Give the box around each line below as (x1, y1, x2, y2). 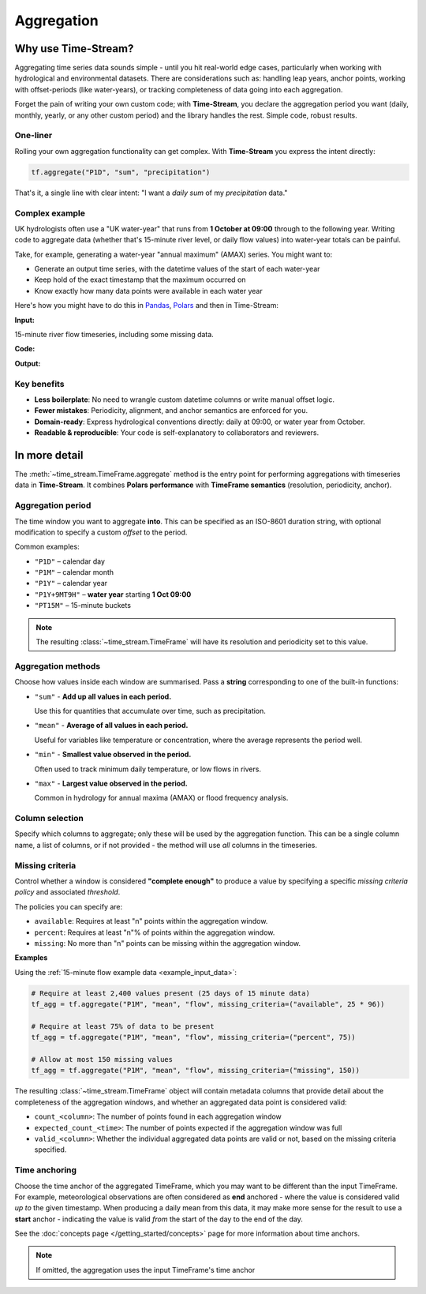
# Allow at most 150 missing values (31, 1055, 174, 1064)
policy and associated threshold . (14, 887, 121, 897)
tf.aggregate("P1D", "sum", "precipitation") (31, 167, 211, 177)
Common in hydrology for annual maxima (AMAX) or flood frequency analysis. (34, 793, 289, 803)
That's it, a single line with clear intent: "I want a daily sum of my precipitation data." (14, 188, 288, 197)
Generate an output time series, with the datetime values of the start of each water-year (34, 264, 320, 274)
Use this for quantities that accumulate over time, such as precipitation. (34, 706, 266, 715)
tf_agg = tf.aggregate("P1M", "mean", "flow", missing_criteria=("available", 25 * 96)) (31, 1000, 386, 1009)
